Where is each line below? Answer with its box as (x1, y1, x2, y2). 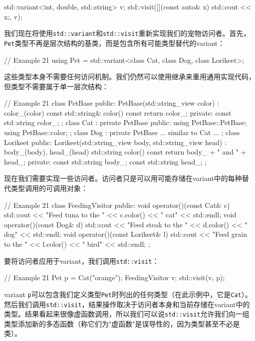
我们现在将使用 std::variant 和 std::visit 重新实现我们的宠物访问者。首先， (4, 28, 251, 38)
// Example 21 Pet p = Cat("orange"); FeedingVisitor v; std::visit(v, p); (4, 272, 225, 283)
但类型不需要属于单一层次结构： (4, 81, 109, 91)
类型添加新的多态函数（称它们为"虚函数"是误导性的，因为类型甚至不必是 (4, 318, 240, 329)
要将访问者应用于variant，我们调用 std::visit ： (4, 255, 159, 266)
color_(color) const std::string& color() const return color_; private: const (4, 107, 232, 118)
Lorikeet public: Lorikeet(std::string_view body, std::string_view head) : (4, 137, 227, 147)
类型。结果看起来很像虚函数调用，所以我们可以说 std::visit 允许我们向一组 (4, 309, 250, 319)
